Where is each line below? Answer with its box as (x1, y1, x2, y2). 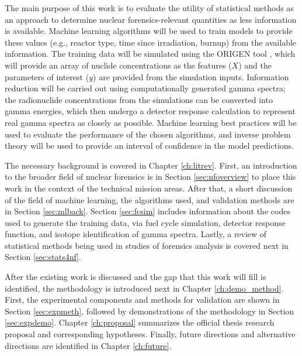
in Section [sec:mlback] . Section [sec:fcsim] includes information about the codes (5, 205, 290, 217)
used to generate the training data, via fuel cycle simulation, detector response (5, 216, 286, 228)
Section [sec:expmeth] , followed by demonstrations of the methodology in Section (5, 304, 294, 317)
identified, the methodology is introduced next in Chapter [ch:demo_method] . (5, 282, 284, 294)
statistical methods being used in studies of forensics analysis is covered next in (5, 239, 289, 251)
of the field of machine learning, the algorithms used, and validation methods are (5, 193, 294, 206)
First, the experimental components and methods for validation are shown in (5, 293, 280, 306)
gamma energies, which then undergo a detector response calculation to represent (5, 105, 296, 117)
